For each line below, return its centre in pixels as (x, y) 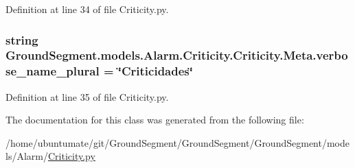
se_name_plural (53, 71)
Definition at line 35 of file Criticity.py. (87, 96)
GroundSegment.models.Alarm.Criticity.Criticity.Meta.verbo (177, 55)
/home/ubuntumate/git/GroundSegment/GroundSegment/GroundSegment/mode (177, 142)
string (22, 39)
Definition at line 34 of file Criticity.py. (87, 9)
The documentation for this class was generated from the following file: (155, 120)
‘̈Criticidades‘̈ (155, 71)
